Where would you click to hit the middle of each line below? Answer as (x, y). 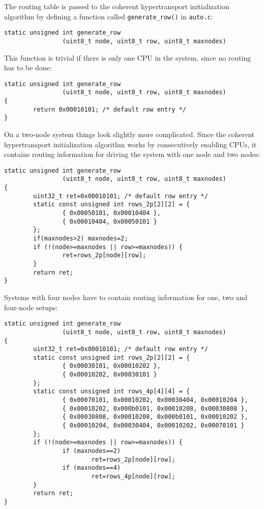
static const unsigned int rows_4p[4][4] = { (112, 392)
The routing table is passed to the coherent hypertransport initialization (117, 6)
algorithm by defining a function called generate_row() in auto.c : (109, 16)
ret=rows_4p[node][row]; (133, 476)
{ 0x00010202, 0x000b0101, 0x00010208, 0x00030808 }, (155, 408)
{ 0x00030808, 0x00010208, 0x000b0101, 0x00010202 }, (155, 417)
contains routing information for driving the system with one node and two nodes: (132, 154)
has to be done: (28, 68)
